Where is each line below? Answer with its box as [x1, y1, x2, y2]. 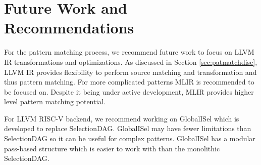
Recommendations [4, 17, 134, 38]
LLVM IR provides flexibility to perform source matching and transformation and [4, 66, 257, 77]
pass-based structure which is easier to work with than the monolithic [4, 143, 220, 153]
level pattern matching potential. [4, 96, 106, 107]
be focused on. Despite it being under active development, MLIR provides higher [4, 86, 254, 97]
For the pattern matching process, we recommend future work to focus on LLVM [4, 47, 254, 57]
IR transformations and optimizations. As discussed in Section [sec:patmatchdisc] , [4, 56, 257, 67]
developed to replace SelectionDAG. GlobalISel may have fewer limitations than [4, 123, 251, 134]
